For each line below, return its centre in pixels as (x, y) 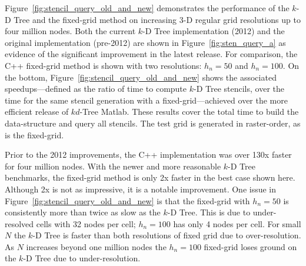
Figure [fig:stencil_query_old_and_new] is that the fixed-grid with (127, 200)
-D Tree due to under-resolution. (82, 258)
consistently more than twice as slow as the (83, 212)
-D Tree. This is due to (209, 212)
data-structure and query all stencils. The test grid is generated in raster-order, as (153, 123)
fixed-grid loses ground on (250, 246)
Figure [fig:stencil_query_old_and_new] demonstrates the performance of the (147, 8)
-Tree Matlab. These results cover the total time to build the (189, 112)
